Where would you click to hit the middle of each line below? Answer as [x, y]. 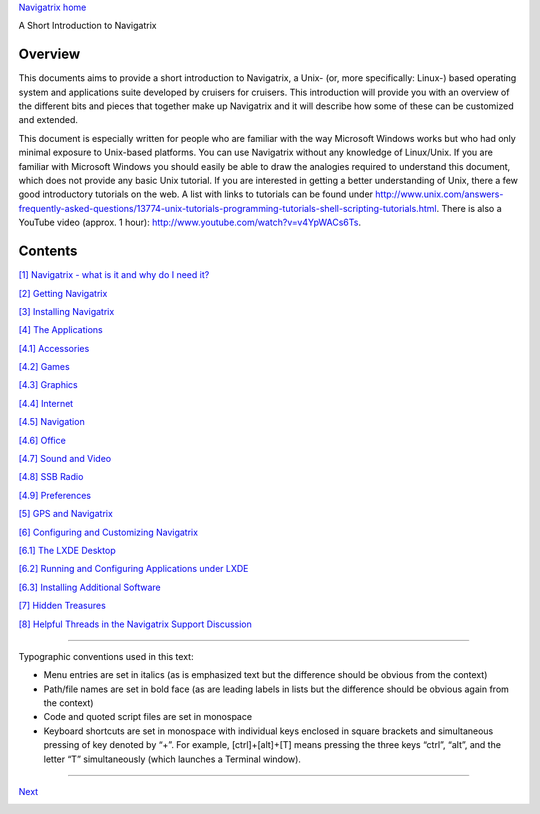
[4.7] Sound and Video [65, 459]
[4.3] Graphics [48, 385]
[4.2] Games [44, 367]
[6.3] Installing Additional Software [89, 587]
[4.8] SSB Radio [51, 477]
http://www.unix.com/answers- [439, 194]
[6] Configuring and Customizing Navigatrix [108, 532]
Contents [48, 251]
